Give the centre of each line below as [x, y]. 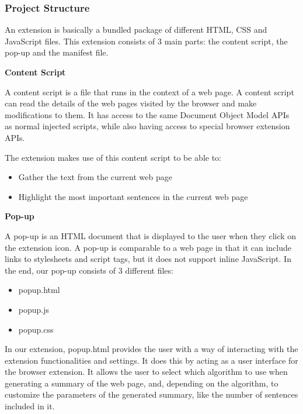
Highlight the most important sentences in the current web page [133, 196]
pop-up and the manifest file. [57, 52]
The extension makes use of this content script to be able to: [113, 157]
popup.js [34, 309]
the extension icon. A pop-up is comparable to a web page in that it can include [148, 247]
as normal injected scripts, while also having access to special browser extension [147, 126]
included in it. [30, 406]
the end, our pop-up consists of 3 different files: [89, 270]
